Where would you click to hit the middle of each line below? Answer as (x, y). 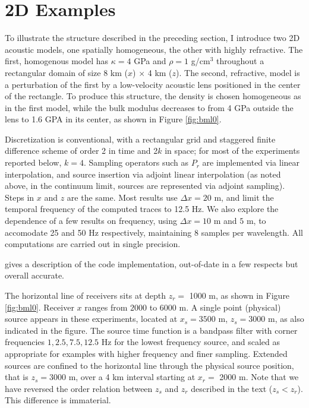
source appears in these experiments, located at (91, 319)
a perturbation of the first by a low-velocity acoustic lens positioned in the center (153, 84)
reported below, (33, 162)
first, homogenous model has (57, 61)
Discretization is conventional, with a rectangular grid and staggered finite (140, 139)
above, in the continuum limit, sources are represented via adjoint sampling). (145, 186)
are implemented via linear (251, 162)
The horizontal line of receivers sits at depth (85, 295)
